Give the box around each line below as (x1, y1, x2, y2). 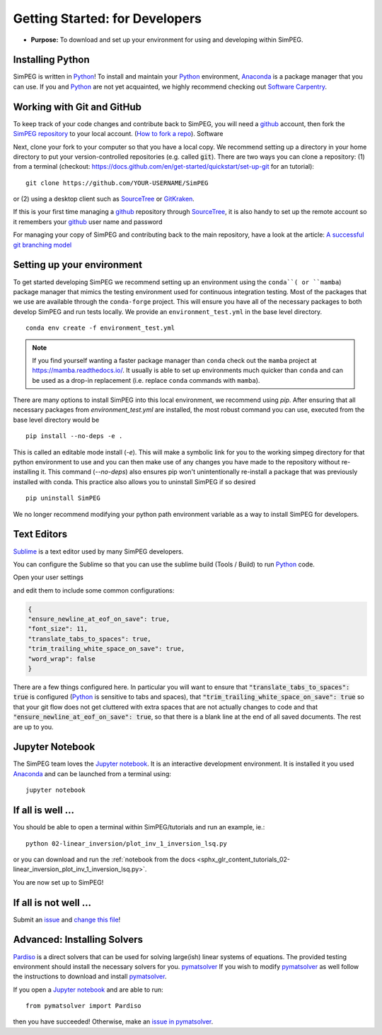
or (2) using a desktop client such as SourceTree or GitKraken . (13, 195, 195, 203)
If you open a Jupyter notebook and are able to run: (13, 985, 164, 994)
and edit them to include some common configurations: (13, 586, 175, 595)
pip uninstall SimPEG (25, 494, 100, 503)
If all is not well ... (13, 897, 92, 909)
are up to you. (13, 722, 54, 731)
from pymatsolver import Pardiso (25, 1002, 141, 1010)
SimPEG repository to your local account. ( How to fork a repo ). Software (13, 130, 224, 138)
